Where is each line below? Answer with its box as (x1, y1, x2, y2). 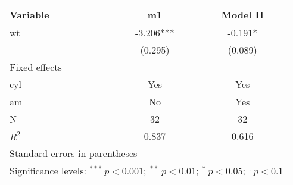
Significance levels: (10, 164, 86, 177)
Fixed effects (10, 60, 62, 74)
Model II (221, 8, 264, 21)
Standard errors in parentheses (10, 146, 138, 160)
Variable (10, 8, 49, 21)
